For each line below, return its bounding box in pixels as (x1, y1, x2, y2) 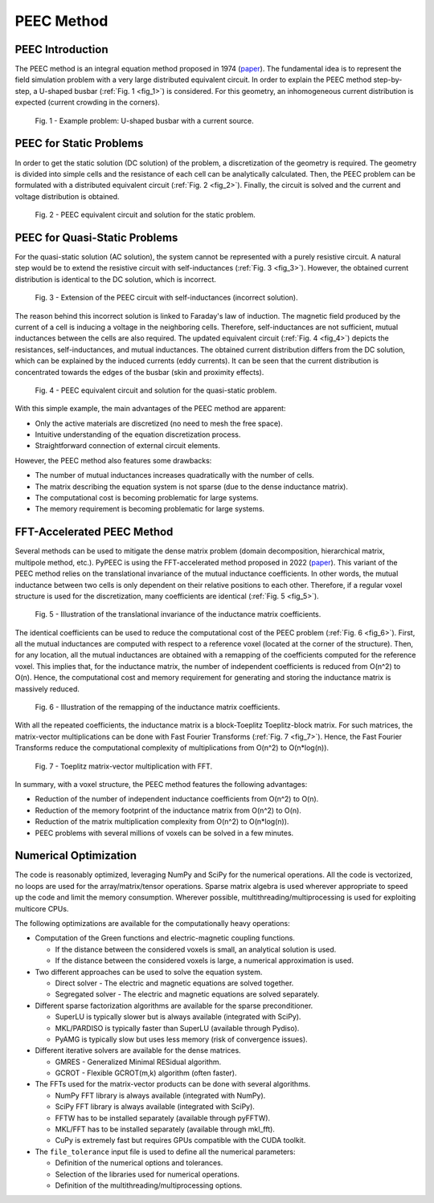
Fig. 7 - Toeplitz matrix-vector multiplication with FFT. (35, 761, 213, 771)
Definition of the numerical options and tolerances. (55, 1158, 223, 1168)
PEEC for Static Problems (14, 137, 144, 150)
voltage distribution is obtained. (14, 191, 120, 201)
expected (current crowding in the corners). (14, 97, 160, 108)
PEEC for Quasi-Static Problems (14, 230, 178, 244)
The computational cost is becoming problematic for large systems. (35, 493, 259, 503)
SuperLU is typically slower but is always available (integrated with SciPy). (55, 1012, 301, 1022)
